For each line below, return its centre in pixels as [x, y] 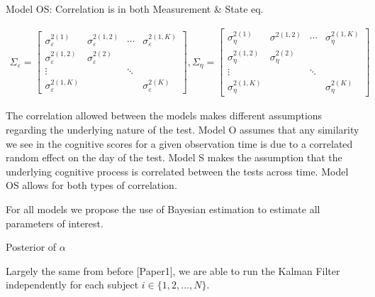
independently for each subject [72, 285]
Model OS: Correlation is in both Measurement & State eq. [135, 9]
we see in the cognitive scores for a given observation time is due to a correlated [179, 143]
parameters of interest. [55, 223]
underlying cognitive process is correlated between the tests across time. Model [177, 171]
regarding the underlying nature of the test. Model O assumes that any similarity [183, 130]
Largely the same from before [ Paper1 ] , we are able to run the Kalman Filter [173, 270]
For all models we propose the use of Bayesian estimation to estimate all [163, 209]
